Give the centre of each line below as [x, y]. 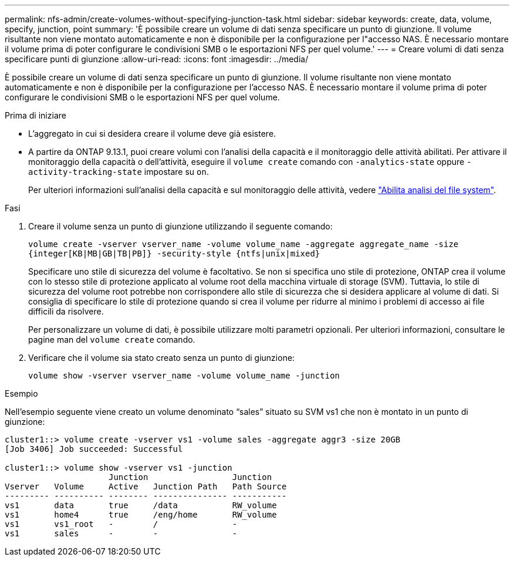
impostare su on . [176, 172]
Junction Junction [190, 477]
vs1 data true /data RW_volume [141, 505]
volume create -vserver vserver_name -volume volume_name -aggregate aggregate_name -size [244, 244]
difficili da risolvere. [66, 311]
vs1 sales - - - [121, 533]
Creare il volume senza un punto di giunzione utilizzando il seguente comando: [180, 226]
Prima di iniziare [35, 115]
